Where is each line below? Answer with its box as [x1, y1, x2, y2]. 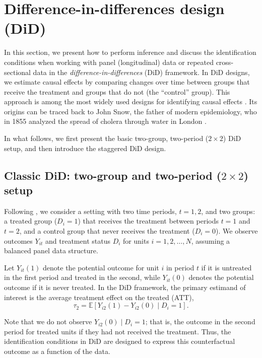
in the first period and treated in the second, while [4, 272, 160, 282]
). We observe [216, 226, 258, 236]
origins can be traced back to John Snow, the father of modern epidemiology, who [4, 106, 257, 116]
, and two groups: [201, 205, 255, 216]
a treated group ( [4, 216, 57, 226]
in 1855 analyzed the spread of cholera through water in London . [4, 116, 207, 126]
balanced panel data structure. [4, 245, 98, 256]
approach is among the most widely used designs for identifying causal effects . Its [4, 96, 257, 107]
